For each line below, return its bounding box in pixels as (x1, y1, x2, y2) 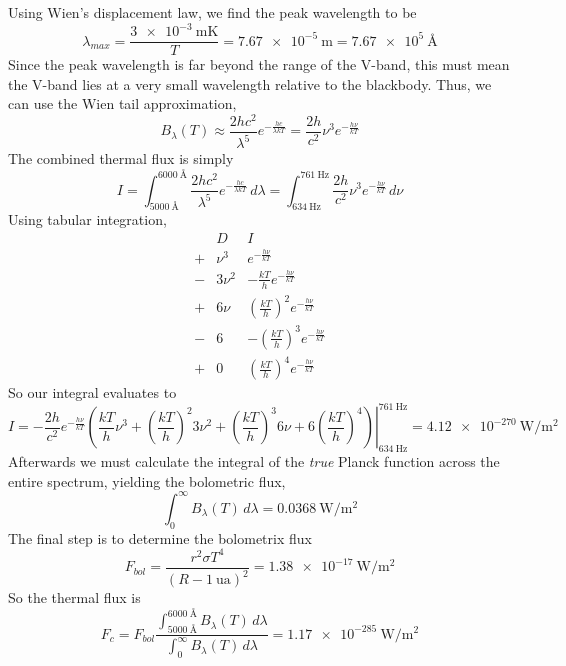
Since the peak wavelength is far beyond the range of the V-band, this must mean (8, 54, 510, 75)
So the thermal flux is (8, 587, 141, 608)
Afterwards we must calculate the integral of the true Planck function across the (8, 451, 500, 472)
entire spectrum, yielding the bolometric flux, (8, 470, 286, 491)
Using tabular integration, (8, 209, 167, 230)
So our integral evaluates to (8, 382, 177, 403)
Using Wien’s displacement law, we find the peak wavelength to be (8, 2, 417, 22)
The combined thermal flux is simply (8, 148, 234, 169)
